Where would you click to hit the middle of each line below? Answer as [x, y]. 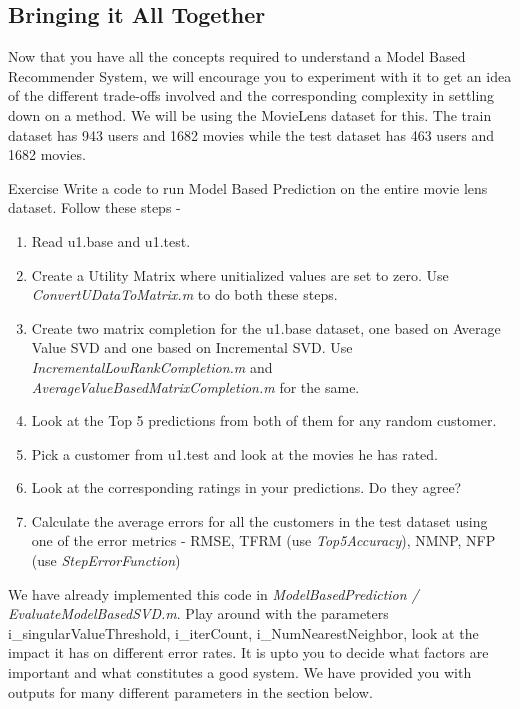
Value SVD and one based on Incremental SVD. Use [192, 347]
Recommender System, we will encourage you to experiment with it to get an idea [260, 75]
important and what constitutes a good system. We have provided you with [240, 672]
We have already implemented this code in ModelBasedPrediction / [213, 593]
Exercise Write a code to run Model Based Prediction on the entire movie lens [248, 187]
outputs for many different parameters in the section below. [190, 691]
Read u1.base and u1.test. [111, 240]
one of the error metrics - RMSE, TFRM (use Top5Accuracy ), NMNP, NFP [263, 540]
